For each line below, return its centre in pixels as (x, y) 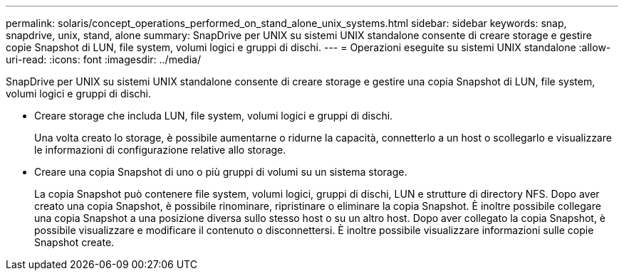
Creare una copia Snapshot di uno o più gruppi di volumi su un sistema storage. (221, 172)
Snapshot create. (74, 242)
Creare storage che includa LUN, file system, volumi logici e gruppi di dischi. (214, 116)
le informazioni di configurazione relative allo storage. (160, 150)
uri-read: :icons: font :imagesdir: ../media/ (103, 59)
